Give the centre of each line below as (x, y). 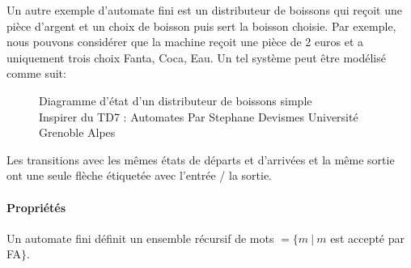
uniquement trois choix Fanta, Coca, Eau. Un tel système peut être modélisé (196, 57)
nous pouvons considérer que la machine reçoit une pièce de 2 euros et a (185, 42)
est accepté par (368, 238)
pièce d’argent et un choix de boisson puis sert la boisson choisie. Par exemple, (201, 26)
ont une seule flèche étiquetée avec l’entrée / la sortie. (139, 175)
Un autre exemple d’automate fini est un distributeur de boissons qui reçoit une (205, 10)
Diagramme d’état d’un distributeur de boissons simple (176, 100)
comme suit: (36, 73)
